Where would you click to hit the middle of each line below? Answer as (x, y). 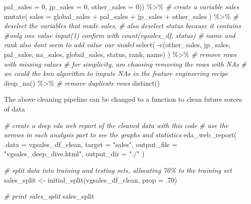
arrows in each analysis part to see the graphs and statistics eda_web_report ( (120, 135)
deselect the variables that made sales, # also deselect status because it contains (123, 26)
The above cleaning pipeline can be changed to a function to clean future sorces (123, 99)
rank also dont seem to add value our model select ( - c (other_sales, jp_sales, (117, 45)
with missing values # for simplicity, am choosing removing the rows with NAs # (125, 64)
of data (15, 108)
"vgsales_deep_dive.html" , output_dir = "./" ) (74, 154)
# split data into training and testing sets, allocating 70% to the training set (118, 170)
